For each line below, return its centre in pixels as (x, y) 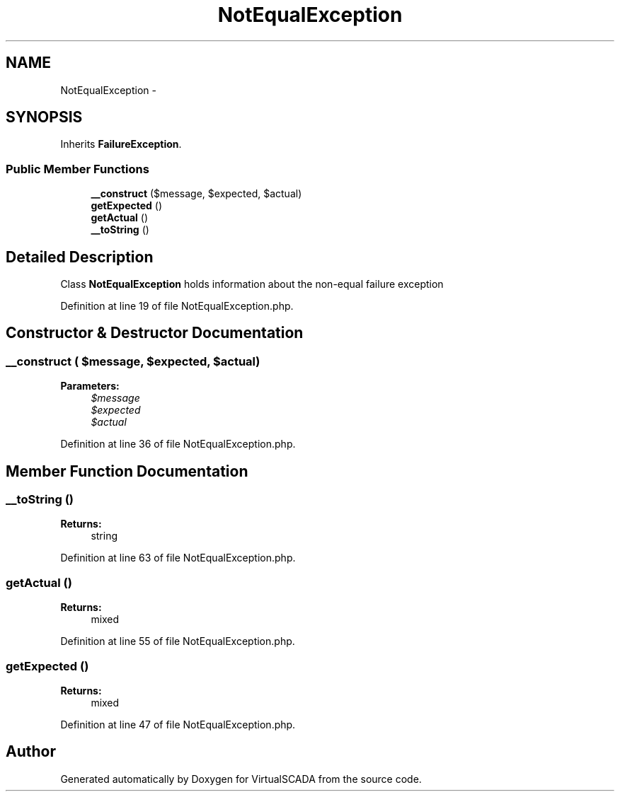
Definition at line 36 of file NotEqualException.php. (178, 444)
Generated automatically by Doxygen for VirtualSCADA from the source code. (241, 779)
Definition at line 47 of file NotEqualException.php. (178, 724)
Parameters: (90, 386)
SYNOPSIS (44, 117)
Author (31, 752)
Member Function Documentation (127, 471)
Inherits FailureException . (121, 144)
